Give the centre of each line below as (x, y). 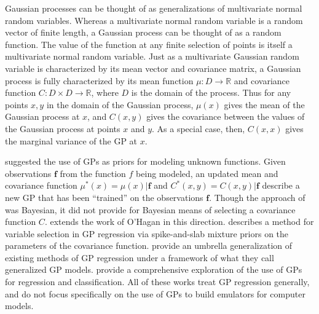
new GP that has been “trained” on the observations (104, 197)
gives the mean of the (264, 104)
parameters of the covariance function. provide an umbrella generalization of (148, 245)
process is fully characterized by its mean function (99, 80)
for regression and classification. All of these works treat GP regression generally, (157, 282)
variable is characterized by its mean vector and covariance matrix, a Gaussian (153, 68)
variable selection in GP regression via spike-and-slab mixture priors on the (147, 233)
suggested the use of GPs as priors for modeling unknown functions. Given (145, 161)
